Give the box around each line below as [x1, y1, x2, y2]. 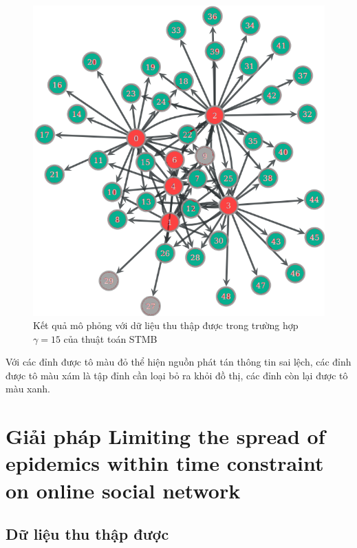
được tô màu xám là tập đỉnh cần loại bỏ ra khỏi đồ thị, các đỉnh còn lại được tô [6, 368, 348, 382]
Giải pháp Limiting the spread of [6, 422, 325, 450]
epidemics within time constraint [6, 449, 324, 477]
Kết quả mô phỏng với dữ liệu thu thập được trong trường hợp [33, 318, 299, 333]
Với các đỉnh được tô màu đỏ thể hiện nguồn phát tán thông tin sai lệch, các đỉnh [6, 355, 351, 369]
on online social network [6, 476, 241, 504]
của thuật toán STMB [63, 331, 158, 346]
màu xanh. [6, 381, 50, 396]
